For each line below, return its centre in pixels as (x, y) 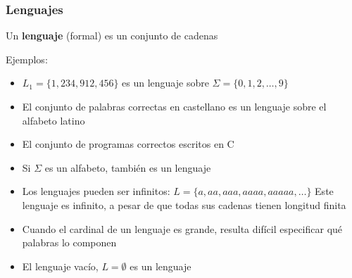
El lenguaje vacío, (60, 266)
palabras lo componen (69, 242)
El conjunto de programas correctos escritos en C (128, 144)
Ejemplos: (27, 59)
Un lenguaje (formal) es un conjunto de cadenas (112, 36)
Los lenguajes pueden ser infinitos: (96, 191)
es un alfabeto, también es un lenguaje (128, 167)
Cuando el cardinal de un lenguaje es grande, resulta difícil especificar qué (182, 228)
